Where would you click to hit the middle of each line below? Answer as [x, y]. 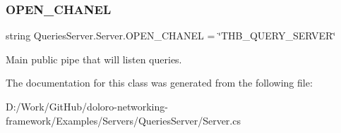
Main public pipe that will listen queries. [94, 59]
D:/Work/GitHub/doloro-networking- [87, 106]
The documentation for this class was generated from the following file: [159, 83]
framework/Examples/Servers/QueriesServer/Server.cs [123, 120]
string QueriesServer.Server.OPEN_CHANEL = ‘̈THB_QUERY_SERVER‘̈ [171, 36]
